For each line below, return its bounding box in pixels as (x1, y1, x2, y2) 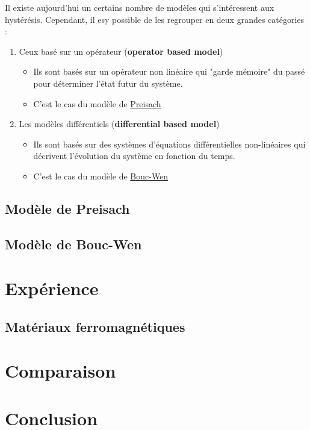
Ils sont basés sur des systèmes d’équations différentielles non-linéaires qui (33, 137, 306, 150)
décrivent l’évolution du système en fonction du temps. (33, 149, 235, 162)
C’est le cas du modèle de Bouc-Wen (33, 169, 169, 182)
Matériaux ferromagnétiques (5, 317, 185, 335)
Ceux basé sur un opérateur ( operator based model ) (19, 45, 223, 57)
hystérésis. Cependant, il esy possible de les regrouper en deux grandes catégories (5, 13, 305, 25)
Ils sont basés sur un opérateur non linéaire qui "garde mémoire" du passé (33, 65, 305, 78)
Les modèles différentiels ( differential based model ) (19, 117, 220, 130)
